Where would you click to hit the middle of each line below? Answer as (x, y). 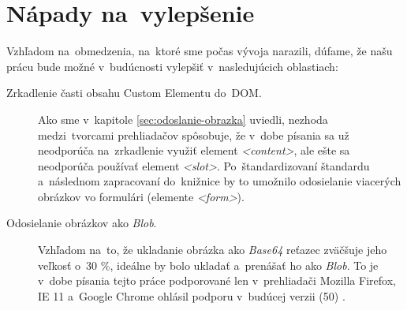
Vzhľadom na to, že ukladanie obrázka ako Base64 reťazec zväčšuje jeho (213, 250)
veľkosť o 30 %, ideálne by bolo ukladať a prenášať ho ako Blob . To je (208, 265)
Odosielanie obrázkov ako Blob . (82, 223)
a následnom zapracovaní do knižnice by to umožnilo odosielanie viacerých (220, 181)
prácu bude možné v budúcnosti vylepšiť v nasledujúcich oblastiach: (172, 66)
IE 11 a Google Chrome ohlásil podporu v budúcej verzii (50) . (192, 295)
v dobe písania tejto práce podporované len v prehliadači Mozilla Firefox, (217, 280)
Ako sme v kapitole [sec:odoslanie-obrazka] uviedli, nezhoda (183, 119)
